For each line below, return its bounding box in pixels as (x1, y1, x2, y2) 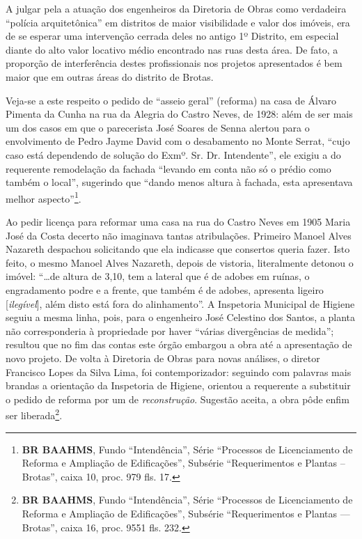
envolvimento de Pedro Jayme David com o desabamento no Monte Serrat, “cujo (6, 134, 350, 148)
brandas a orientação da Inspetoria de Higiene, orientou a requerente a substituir (6, 378, 351, 393)
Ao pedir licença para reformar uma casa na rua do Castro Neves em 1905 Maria (6, 214, 351, 228)
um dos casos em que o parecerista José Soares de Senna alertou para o (6, 120, 310, 134)
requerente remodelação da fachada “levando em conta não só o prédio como (6, 161, 331, 175)
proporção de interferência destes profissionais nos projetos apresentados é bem (6, 56, 343, 70)
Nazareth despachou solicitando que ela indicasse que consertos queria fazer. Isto (6, 242, 350, 256)
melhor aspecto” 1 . (6, 189, 81, 205)
